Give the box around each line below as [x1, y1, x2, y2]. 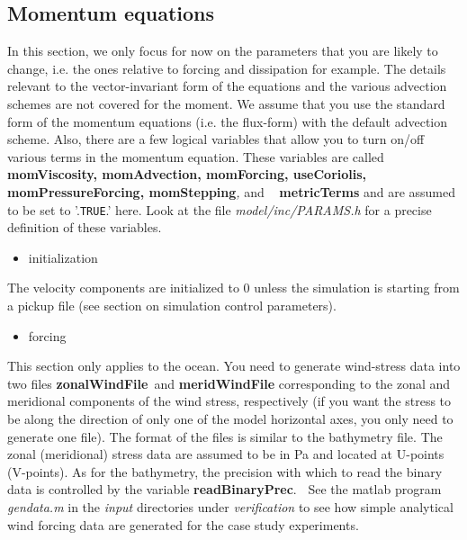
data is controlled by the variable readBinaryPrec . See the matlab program [7, 480, 442, 499]
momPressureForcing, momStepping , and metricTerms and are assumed [7, 182, 456, 201]
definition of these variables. [7, 218, 162, 237]
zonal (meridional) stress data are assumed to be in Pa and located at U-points [7, 445, 445, 463]
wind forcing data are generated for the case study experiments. [7, 515, 359, 534]
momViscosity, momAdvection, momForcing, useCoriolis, [7, 165, 367, 184]
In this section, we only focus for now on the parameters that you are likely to [7, 41, 438, 60]
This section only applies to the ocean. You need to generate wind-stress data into [7, 356, 461, 375]
